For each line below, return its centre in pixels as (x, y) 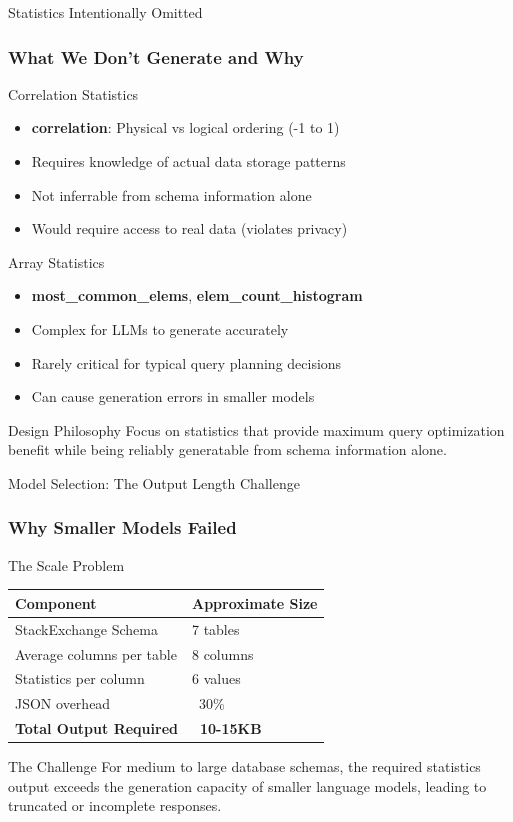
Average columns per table (96, 653)
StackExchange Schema (86, 628)
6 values (216, 678)
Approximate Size (254, 602)
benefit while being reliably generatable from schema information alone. (227, 449)
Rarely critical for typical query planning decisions (186, 362)
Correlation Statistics (73, 93)
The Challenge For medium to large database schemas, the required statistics (244, 766)
